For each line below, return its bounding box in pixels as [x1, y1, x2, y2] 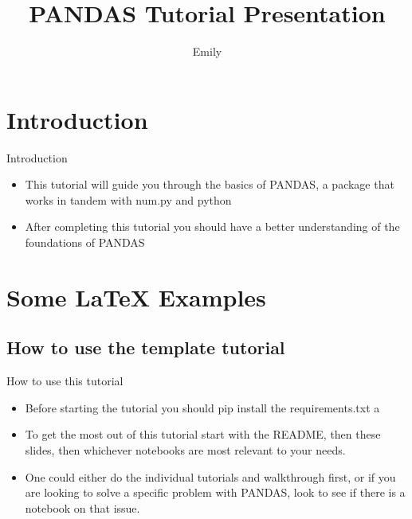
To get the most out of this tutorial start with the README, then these [25, 426, 381, 443]
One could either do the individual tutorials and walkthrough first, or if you [25, 468, 396, 485]
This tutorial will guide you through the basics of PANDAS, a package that [25, 176, 394, 193]
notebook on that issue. [25, 499, 140, 516]
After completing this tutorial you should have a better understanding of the [25, 218, 400, 235]
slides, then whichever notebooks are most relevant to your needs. [25, 441, 346, 458]
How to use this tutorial [6, 373, 124, 389]
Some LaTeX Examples [6, 280, 266, 313]
